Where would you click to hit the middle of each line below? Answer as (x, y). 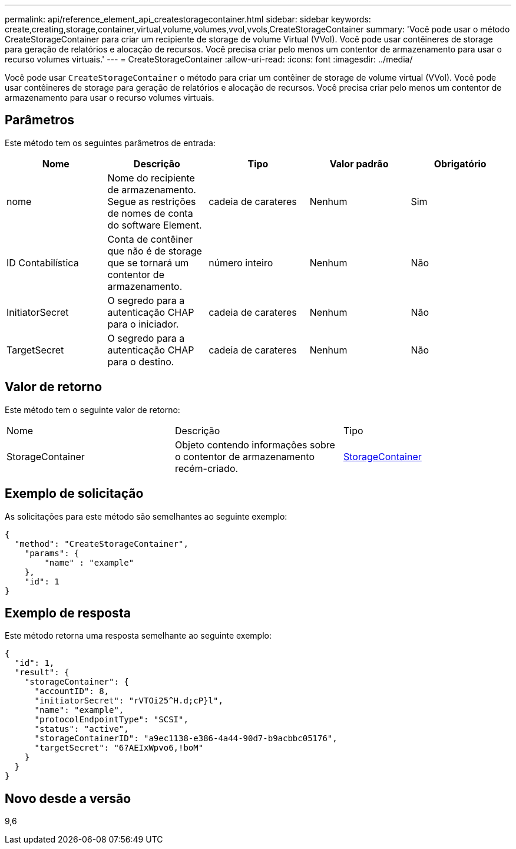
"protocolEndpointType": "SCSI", (111, 720)
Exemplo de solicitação (74, 494)
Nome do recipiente (151, 178)
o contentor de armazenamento (245, 456)
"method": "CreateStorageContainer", (101, 544)
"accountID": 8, (72, 691)
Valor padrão (359, 163)
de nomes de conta (150, 213)
